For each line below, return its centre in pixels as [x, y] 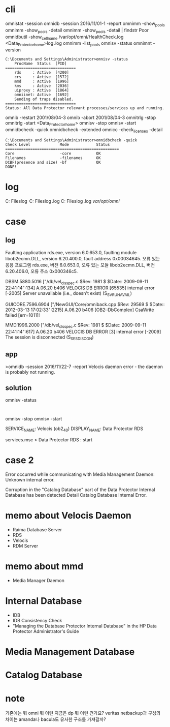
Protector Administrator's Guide [46, 631]
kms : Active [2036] [42, 86]
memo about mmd [44, 567]
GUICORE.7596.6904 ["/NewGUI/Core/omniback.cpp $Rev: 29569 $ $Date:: [85, 305]
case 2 [20, 460]
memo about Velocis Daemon [69, 516]
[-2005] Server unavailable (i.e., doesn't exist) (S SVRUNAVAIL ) [69, 294]
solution [19, 388]
